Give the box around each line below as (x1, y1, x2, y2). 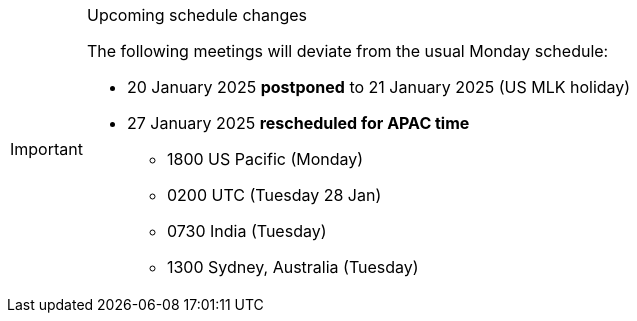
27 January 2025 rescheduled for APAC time (126, 113, 470, 133)
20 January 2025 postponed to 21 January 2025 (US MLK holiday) (126, 77, 631, 97)
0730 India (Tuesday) (166, 221, 327, 241)
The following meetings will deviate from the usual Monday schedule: (86, 41, 609, 61)
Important (10, 139, 83, 159)
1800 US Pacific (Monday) (166, 149, 364, 169)
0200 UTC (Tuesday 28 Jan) (166, 185, 382, 205)
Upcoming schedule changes (86, 5, 308, 25)
